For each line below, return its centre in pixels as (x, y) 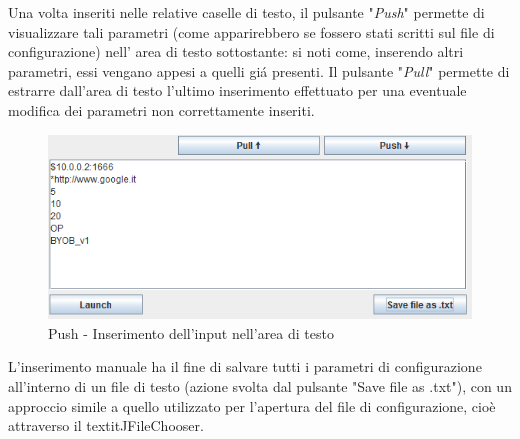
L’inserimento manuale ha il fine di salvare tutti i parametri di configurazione (245, 366)
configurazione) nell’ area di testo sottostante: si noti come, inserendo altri (236, 51)
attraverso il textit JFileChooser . (106, 425)
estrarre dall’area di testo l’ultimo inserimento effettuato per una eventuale (237, 90)
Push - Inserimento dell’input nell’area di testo (191, 332)
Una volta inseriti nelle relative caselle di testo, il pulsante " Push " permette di (246, 12)
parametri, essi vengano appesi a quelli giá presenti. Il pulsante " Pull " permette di (259, 70)
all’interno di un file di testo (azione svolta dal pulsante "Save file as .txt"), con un (260, 386)
